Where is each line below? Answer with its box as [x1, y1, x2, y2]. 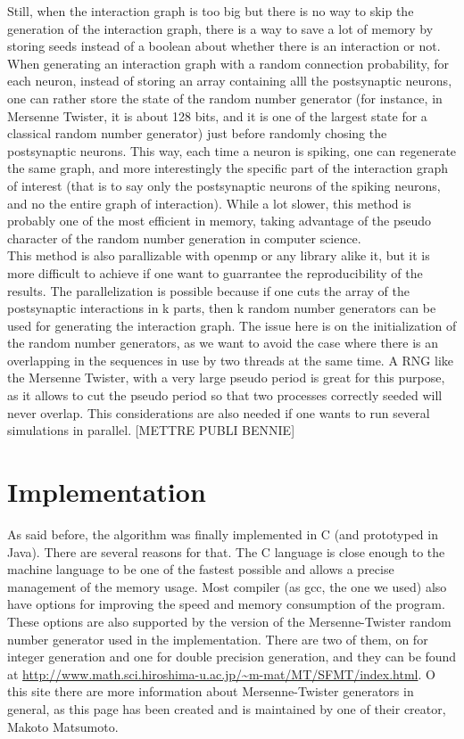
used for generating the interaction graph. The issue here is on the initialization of [7, 316, 457, 334]
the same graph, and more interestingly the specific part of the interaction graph [7, 159, 448, 177]
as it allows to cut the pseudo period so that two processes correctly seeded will [7, 386, 443, 405]
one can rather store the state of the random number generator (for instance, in [7, 88, 443, 107]
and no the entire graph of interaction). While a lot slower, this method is [7, 193, 411, 212]
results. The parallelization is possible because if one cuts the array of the [7, 281, 410, 300]
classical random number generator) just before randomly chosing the [7, 124, 387, 143]
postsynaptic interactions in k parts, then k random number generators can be [7, 299, 436, 317]
